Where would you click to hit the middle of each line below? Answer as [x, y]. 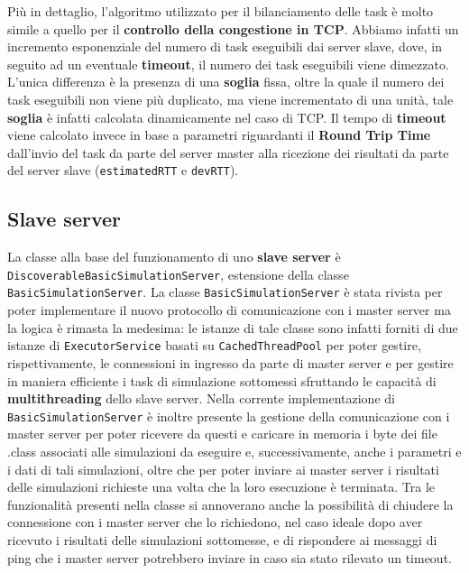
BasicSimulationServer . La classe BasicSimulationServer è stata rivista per [225, 292]
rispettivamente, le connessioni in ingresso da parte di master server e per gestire [230, 362]
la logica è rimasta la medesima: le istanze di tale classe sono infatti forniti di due [233, 327]
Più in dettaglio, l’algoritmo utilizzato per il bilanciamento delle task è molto [221, 11]
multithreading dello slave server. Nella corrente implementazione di [201, 398]
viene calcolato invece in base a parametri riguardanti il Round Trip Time [219, 135]
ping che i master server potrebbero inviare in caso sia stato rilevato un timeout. [230, 557]
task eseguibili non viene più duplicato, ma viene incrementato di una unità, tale [230, 99]
